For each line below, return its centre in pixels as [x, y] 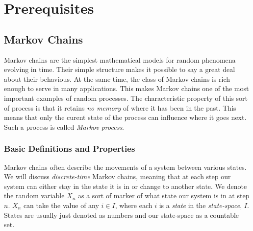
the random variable [34, 196]
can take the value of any [61, 205]
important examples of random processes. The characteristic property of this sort [126, 98]
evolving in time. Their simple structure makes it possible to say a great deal [120, 69]
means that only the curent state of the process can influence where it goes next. [125, 117]
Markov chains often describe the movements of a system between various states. [125, 167]
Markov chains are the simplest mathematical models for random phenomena [120, 59]
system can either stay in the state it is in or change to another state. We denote [126, 186]
